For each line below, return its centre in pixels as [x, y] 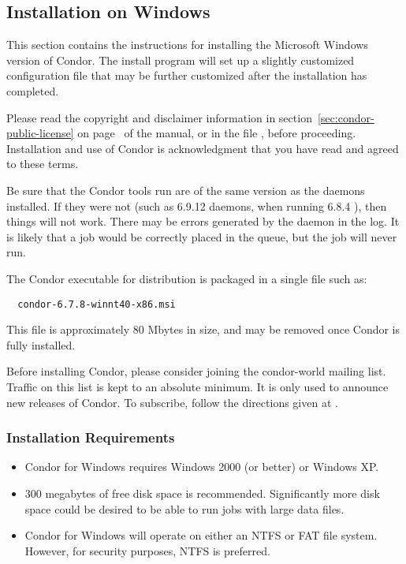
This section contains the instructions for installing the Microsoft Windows [187, 45]
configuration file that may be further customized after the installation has [187, 75]
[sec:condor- [346, 117]
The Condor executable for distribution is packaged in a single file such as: [187, 278]
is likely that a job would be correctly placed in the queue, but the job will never [202, 236]
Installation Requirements [91, 437]
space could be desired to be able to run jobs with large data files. [184, 508]
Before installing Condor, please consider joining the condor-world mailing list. [196, 371]
